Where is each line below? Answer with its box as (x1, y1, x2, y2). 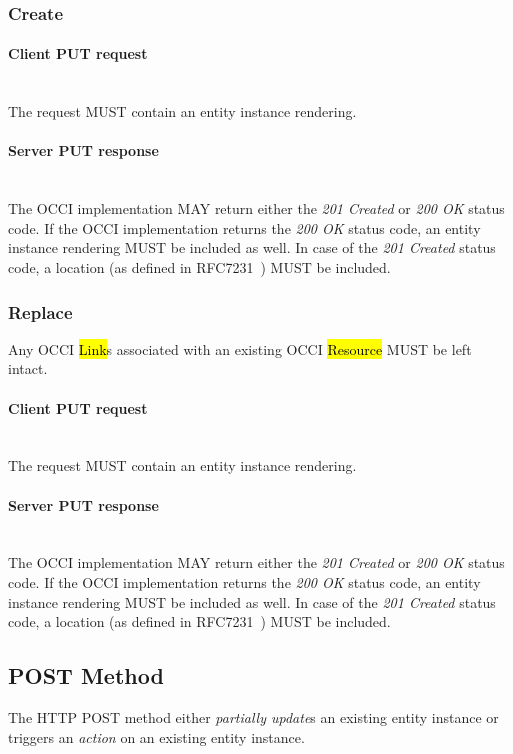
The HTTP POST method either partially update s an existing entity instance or (8, 706, 499, 727)
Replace (8, 299, 73, 324)
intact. (8, 358, 48, 379)
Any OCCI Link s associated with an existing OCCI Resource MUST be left (8, 338, 472, 359)
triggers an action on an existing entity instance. (8, 726, 305, 747)
